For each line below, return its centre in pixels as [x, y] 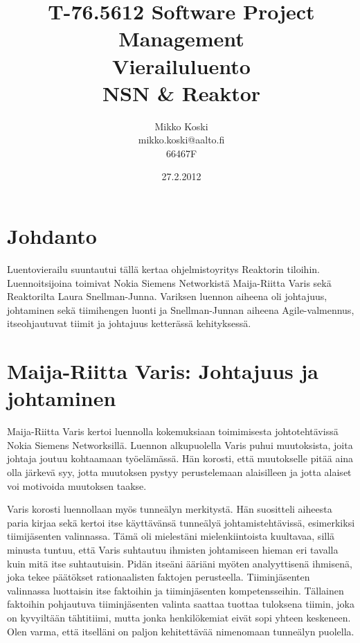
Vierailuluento [181, 65]
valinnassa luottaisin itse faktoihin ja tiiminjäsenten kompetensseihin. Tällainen [175, 590]
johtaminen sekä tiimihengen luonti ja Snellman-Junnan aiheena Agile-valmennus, [181, 309]
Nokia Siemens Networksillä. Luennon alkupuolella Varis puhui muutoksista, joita [180, 444]
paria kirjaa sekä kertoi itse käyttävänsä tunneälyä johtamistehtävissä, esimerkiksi [181, 522]
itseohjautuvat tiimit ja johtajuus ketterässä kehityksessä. [129, 323]
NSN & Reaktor [181, 93]
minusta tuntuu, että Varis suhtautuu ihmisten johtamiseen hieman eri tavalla [173, 550]
